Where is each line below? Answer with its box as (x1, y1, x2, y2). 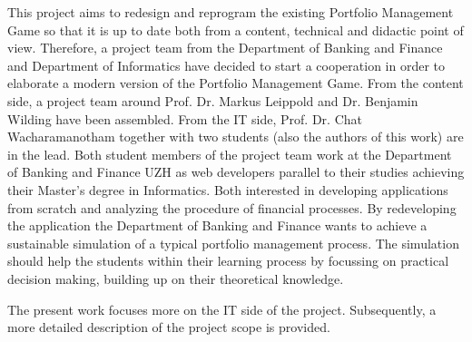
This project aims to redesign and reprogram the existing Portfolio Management (7, 3, 454, 21)
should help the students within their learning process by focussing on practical (7, 251, 449, 270)
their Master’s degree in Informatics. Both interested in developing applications (7, 180, 448, 199)
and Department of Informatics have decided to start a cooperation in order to (7, 55, 446, 74)
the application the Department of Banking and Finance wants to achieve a (7, 216, 428, 235)
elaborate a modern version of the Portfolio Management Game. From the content (7, 73, 464, 93)
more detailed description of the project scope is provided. (7, 318, 330, 337)
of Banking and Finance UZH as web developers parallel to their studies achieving (7, 162, 465, 181)
